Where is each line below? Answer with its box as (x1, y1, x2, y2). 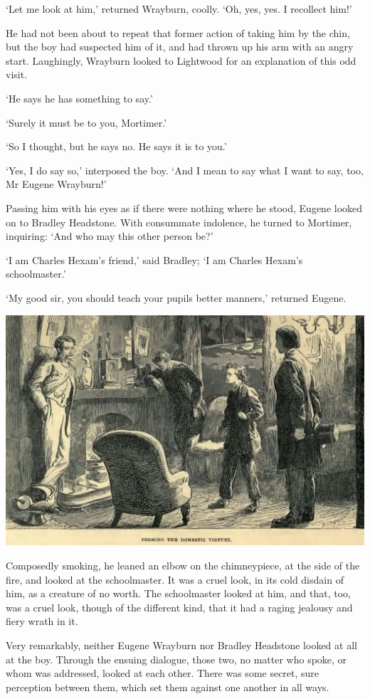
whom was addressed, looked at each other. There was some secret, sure (6, 666, 319, 680)
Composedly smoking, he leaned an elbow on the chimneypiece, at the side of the (6, 557, 360, 572)
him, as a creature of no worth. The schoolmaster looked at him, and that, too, (6, 586, 351, 601)
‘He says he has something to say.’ (6, 90, 153, 105)
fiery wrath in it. (6, 614, 78, 629)
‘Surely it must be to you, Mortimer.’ (6, 115, 167, 130)
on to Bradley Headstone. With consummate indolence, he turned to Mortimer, (6, 214, 352, 229)
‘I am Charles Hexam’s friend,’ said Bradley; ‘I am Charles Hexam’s (6, 252, 303, 267)
